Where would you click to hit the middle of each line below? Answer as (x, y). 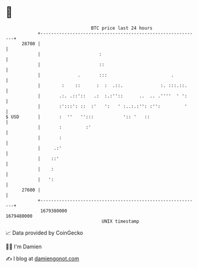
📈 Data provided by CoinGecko (44, 233)
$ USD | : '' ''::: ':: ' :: (78, 117)
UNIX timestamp (120, 221)
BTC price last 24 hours (122, 28)
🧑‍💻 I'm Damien (24, 247)
